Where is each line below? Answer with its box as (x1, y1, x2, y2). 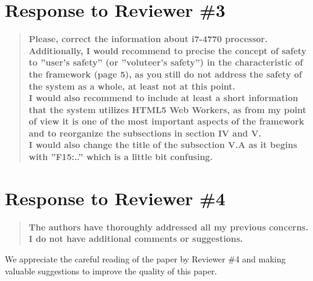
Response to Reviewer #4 (5, 185, 226, 210)
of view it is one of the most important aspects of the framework (28, 115, 305, 128)
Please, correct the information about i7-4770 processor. (28, 32, 268, 45)
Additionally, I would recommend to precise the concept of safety (28, 44, 307, 57)
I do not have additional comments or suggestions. (28, 232, 243, 245)
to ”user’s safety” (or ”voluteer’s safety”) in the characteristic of (28, 56, 303, 69)
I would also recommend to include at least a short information (28, 91, 299, 104)
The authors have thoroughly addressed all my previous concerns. (28, 220, 309, 233)
